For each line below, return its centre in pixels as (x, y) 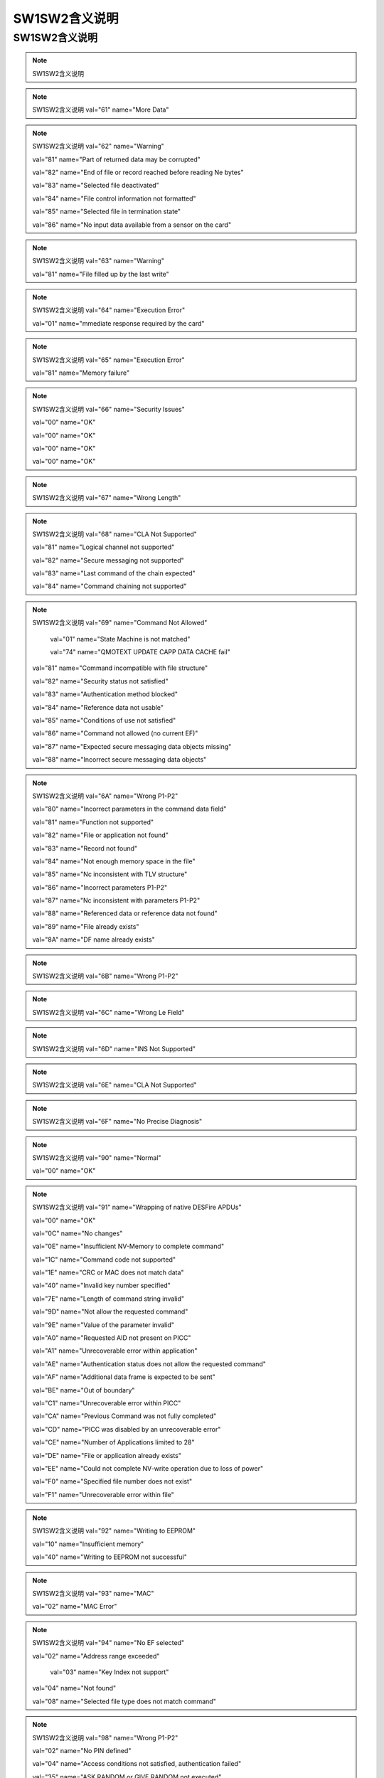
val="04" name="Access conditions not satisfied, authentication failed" (137, 1764)
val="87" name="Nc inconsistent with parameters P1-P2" (116, 900)
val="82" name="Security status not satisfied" (100, 681)
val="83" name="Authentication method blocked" (105, 694)
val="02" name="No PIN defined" (82, 1750)
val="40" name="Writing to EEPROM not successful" (110, 1557)
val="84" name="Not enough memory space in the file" (114, 861)
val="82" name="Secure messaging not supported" (108, 560)
